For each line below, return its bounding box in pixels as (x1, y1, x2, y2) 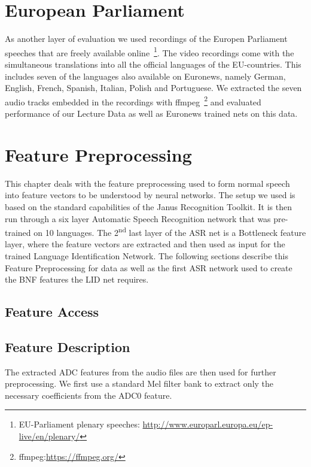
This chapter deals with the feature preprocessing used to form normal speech (5, 177, 290, 189)
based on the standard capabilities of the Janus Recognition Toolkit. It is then (5, 200, 292, 213)
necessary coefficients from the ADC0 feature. (5, 389, 172, 401)
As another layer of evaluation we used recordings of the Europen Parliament (5, 32, 288, 45)
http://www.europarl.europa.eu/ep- (142, 418, 273, 430)
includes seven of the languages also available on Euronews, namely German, (5, 69, 286, 82)
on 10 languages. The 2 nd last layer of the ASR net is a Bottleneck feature (33, 225, 306, 238)
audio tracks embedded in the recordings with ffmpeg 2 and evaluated (5, 93, 261, 108)
